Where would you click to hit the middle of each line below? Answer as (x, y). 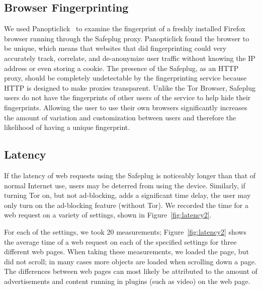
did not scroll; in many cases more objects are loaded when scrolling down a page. (130, 261)
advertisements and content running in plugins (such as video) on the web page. (127, 281)
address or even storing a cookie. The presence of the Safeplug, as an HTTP (121, 68)
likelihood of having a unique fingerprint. (67, 127)
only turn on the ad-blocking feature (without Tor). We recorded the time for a (126, 205)
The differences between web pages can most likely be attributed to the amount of (131, 271)
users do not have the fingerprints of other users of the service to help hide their (127, 97)
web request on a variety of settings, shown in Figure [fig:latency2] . (108, 215)
